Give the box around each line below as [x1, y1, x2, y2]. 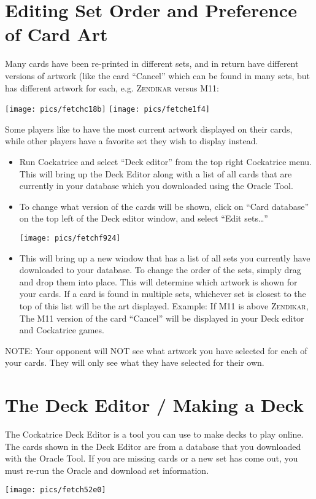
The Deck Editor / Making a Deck [5, 392, 304, 417]
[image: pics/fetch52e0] [5, 485, 106, 495]
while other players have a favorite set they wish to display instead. [5, 134, 258, 147]
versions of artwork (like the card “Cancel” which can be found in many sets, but [5, 69, 310, 82]
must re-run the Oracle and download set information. [5, 463, 209, 476]
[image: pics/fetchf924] [19, 233, 121, 242]
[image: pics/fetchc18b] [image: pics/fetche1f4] [5, 105, 210, 114]
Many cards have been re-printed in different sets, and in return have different [5, 57, 299, 70]
